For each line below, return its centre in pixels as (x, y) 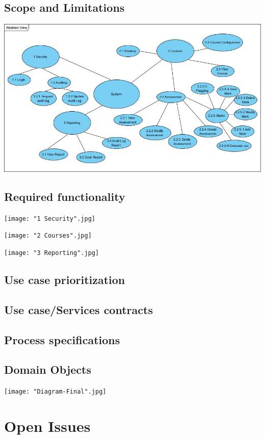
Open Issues (47, 426)
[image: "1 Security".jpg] (50, 218)
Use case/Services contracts (78, 309)
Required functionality (65, 196)
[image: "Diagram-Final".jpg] (55, 392)
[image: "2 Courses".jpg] (48, 236)
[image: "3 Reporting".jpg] (52, 253)
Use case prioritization (65, 280)
